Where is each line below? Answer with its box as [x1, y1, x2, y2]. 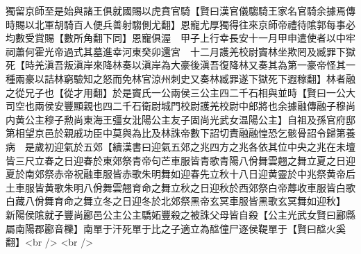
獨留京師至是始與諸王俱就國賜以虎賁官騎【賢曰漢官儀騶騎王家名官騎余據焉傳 [6, 3, 355, 17]
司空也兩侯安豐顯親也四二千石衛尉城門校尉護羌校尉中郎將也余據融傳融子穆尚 [6, 99, 355, 113]
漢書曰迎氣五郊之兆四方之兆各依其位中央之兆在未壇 [121, 139, 355, 153]
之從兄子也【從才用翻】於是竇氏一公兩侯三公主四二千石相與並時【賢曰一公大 [6, 85, 355, 99]
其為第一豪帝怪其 [267, 58, 346, 72]
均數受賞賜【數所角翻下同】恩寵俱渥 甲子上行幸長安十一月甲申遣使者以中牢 [6, 31, 355, 45]
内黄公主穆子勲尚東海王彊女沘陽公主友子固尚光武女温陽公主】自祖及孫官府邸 [6, 112, 355, 126]
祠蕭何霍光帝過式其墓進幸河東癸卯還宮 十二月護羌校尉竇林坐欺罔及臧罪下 [6, 44, 346, 58]
